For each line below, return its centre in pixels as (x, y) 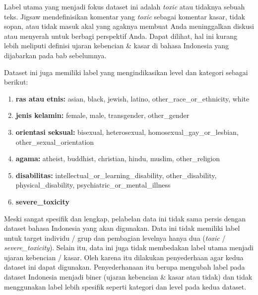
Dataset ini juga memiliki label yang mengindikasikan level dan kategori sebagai (126, 72)
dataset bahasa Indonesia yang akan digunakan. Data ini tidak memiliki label (122, 228)
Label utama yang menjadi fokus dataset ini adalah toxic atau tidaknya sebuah (125, 6)
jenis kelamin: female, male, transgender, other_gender (102, 115)
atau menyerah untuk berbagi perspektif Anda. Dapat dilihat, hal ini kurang (121, 36)
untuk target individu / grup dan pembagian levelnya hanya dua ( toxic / (115, 238)
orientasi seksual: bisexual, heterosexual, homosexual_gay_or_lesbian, (127, 132)
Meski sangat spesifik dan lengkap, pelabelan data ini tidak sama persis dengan (125, 218)
